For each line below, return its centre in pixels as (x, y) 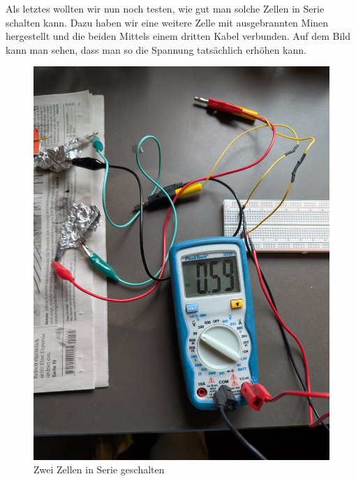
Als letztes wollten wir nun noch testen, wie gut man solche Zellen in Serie (165, 8)
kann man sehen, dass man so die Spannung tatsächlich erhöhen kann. (156, 49)
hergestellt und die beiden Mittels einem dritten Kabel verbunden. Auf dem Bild (178, 36)
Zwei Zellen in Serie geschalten (99, 469)
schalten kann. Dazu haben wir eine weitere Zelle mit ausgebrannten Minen (167, 22)
